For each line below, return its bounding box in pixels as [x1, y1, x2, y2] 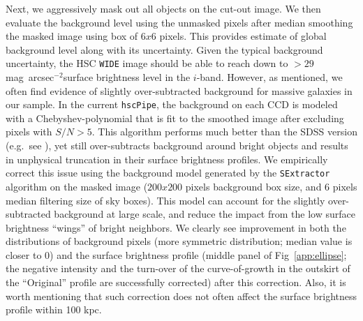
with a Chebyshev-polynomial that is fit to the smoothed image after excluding [6, 110, 344, 125]
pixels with [6, 124, 52, 139]
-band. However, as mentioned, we [196, 70, 343, 84]
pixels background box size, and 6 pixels [185, 179, 357, 193]
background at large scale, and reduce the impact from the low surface [54, 207, 355, 221]
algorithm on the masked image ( [6, 179, 148, 193]
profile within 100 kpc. [6, 302, 102, 317]
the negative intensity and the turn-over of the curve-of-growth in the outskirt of [6, 261, 350, 276]
